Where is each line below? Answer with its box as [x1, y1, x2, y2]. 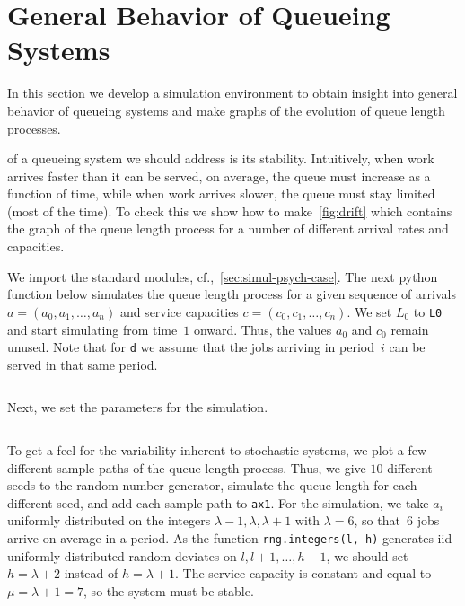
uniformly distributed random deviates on [7, 546, 237, 565]
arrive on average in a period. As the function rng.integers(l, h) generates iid [7, 528, 452, 547]
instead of [64, 564, 118, 583]
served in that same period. [7, 355, 158, 373]
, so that [354, 511, 400, 530]
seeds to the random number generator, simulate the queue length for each [7, 476, 417, 495]
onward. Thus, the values [193, 320, 332, 338]
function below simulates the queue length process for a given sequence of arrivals [7, 285, 456, 303]
